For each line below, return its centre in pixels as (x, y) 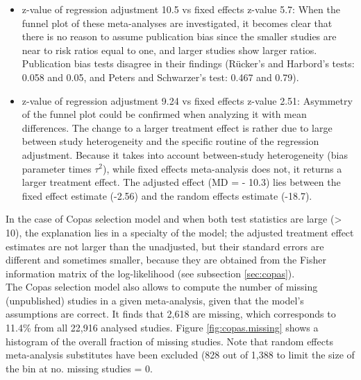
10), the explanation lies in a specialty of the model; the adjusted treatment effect (180, 232)
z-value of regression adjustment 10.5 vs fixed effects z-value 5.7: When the (181, 9)
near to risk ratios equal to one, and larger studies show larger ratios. (169, 50)
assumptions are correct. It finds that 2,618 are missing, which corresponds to (171, 314)
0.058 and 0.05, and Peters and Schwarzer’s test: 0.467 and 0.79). (160, 77)
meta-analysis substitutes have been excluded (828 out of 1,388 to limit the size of (180, 355)
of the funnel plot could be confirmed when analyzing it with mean (164, 114)
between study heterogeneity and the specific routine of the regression (170, 141)
